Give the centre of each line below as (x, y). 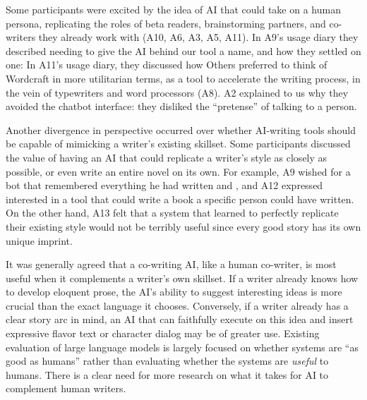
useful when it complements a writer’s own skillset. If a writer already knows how (182, 278)
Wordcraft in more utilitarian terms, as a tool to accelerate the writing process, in (183, 78)
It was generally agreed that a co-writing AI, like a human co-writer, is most (171, 264)
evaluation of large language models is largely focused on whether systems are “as (182, 347)
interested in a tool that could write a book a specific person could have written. (180, 199)
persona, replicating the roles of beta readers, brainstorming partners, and (166, 23)
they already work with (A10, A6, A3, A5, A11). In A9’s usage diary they (198, 37)
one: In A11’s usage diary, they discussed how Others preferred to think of (167, 65)
